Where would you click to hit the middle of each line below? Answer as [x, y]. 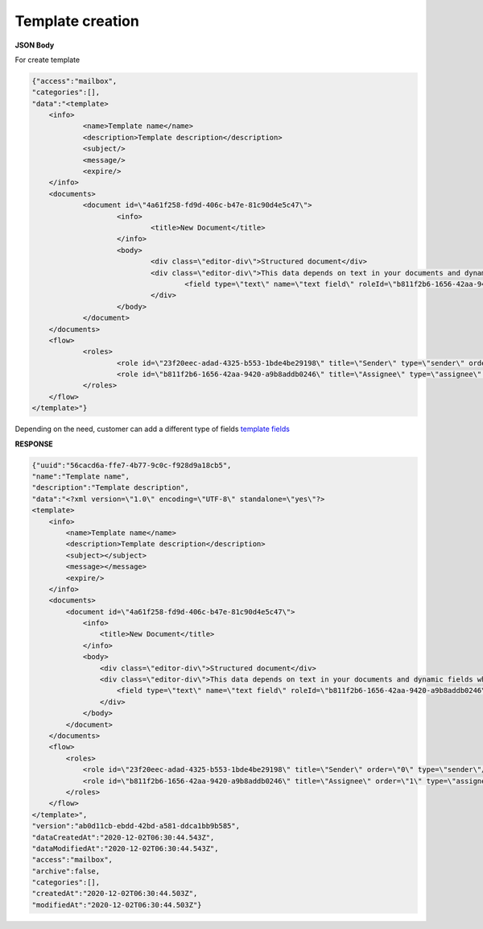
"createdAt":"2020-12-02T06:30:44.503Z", [115, 894]
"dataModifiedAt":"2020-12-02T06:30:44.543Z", [125, 848]
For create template [47, 60]
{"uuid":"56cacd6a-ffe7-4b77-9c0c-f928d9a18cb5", [132, 465]
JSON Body [35, 45]
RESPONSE [34, 444]
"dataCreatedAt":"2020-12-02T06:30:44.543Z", [123, 837]
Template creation [77, 21]
